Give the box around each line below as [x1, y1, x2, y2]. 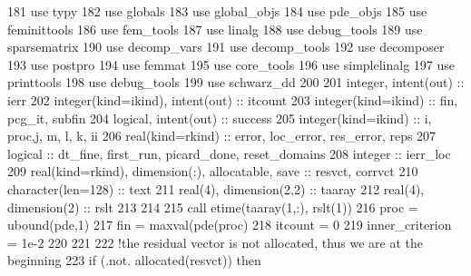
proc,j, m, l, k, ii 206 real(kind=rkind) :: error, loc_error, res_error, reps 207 [7, 126, 437, 145]
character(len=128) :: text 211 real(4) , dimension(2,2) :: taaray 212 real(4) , [7, 179, 425, 198]
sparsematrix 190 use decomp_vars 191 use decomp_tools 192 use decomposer [7, 37, 445, 56]
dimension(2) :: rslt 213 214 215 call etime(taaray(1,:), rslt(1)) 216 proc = [7, 197, 418, 216]
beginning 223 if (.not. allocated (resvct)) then [7, 251, 261, 270]
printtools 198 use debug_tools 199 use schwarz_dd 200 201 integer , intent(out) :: [7, 73, 465, 92]
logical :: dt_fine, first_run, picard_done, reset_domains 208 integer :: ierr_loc [7, 143, 451, 163]
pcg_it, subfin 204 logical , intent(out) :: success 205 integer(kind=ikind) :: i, [7, 108, 432, 127]
